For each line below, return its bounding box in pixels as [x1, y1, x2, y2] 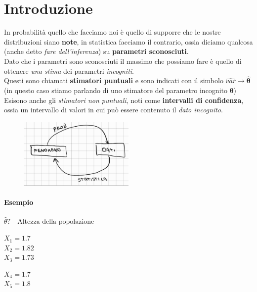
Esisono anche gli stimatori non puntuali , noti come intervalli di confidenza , [4, 95, 244, 105]
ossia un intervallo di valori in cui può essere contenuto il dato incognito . [4, 104, 223, 115]
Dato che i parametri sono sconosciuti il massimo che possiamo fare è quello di [4, 55, 242, 66]
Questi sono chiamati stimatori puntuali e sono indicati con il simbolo [4, 75, 223, 86]
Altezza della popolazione [17, 218, 94, 226]
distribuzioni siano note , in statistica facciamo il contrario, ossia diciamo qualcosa [4, 36, 253, 47]
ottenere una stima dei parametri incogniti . [4, 65, 134, 76]
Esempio [4, 197, 34, 207]
